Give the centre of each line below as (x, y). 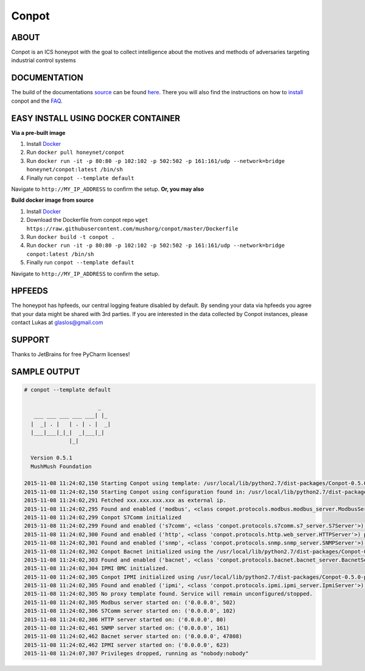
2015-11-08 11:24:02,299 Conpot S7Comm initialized (103, 517)
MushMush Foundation (61, 466)
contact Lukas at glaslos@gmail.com (57, 323)
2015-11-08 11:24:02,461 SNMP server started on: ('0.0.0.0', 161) (127, 628)
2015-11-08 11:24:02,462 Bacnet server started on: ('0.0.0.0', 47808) (133, 636)
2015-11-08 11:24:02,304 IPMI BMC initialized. (96, 569)
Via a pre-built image (38, 132)
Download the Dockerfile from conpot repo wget (87, 220)
